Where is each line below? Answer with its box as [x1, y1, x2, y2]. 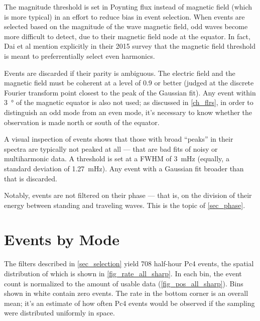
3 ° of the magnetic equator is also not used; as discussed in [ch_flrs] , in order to [4, 97, 253, 108]
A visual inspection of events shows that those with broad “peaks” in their [4, 134, 233, 144]
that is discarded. [4, 173, 57, 183]
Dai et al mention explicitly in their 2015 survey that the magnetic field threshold [4, 41, 255, 51]
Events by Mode [4, 229, 119, 250]
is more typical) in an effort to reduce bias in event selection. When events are [4, 11, 245, 22]
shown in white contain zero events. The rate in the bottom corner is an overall [4, 288, 248, 298]
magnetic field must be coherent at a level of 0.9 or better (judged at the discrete [4, 77, 254, 88]
